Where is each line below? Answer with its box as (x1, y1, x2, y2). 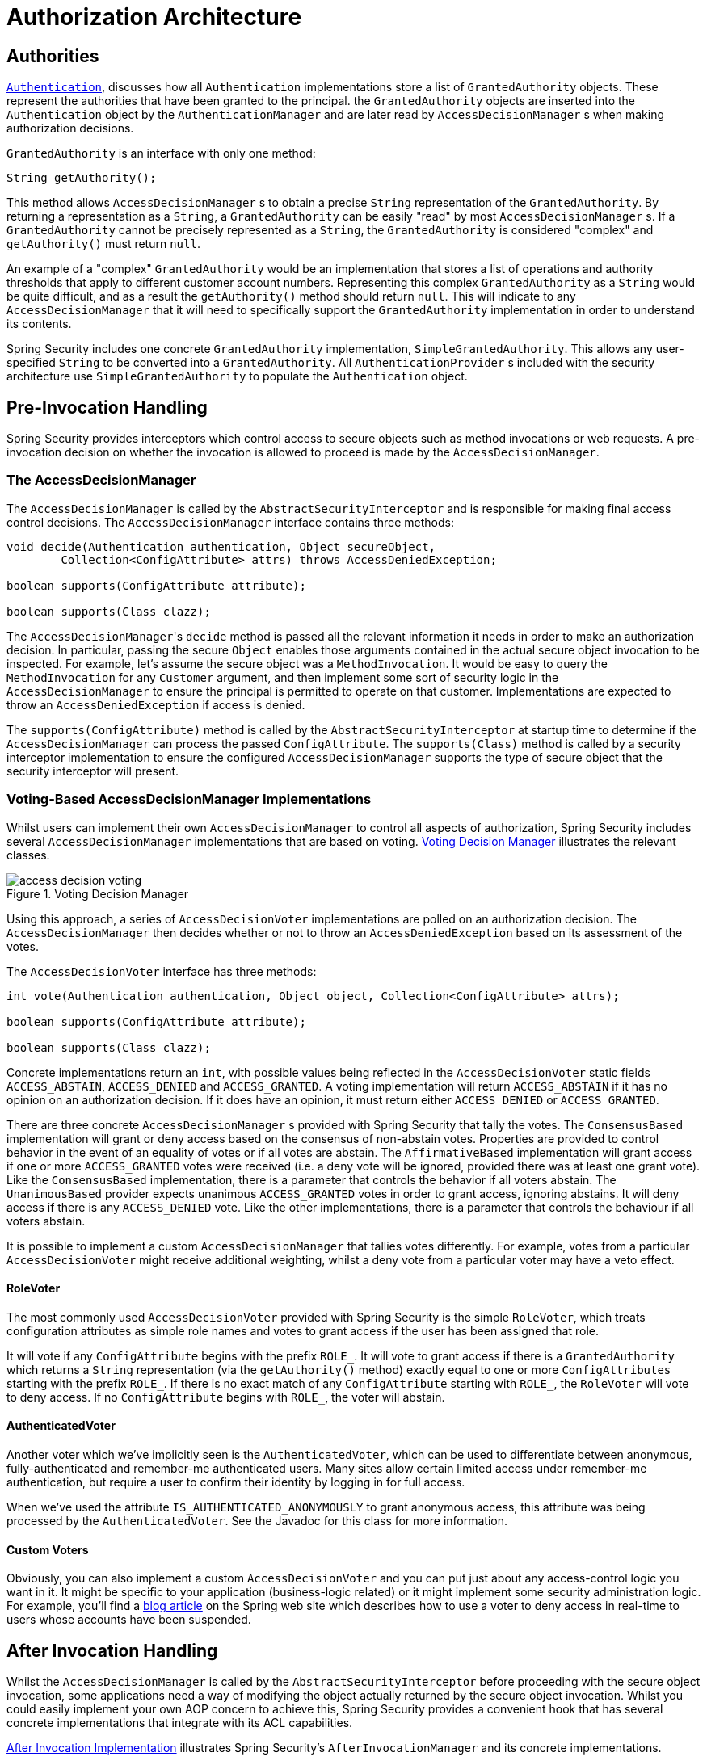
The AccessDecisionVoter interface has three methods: (6, 964, 317, 978)
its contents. (6, 317, 72, 331)
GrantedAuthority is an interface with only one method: (6, 146, 316, 161)
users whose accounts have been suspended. (6, 1612, 251, 1627)
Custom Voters (6, 1542, 89, 1557)
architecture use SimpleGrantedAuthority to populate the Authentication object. (6, 369, 468, 384)
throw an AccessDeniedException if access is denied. (6, 697, 305, 712)
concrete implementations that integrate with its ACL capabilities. (6, 1716, 353, 1730)
